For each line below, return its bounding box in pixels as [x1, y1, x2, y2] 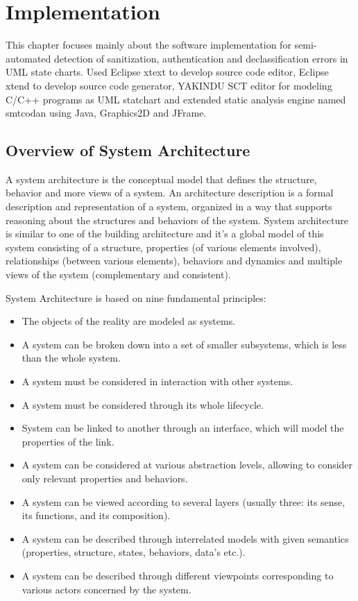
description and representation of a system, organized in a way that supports [6, 199, 332, 214]
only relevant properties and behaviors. [22, 471, 188, 485]
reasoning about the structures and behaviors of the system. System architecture [6, 212, 348, 227]
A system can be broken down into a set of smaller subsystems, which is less [22, 337, 347, 351]
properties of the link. [22, 434, 114, 448]
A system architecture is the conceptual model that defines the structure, [6, 171, 317, 186]
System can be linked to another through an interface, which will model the [22, 421, 344, 435]
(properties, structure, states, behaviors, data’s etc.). [22, 545, 246, 559]
